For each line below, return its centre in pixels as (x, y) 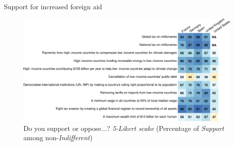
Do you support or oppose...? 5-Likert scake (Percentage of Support (124, 128)
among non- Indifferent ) (58, 137)
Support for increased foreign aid (53, 6)
